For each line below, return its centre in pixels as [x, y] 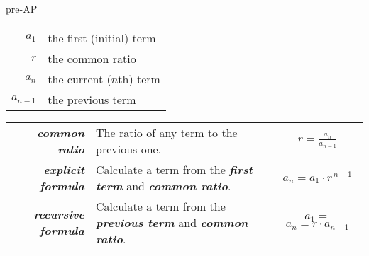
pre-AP [22, 8]
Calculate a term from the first [174, 169]
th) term [139, 78]
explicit [64, 169]
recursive [59, 214]
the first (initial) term [102, 37]
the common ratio [92, 58]
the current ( [79, 78]
